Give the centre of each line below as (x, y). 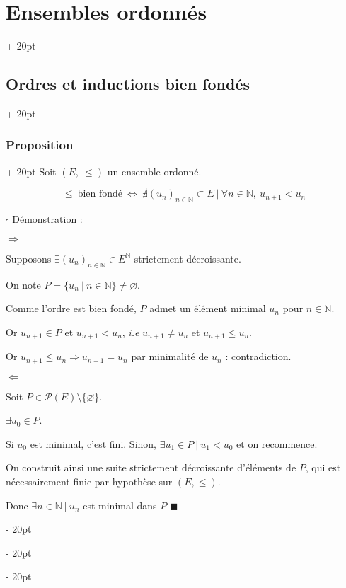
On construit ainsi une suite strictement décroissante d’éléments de (151, 467)
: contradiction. (258, 356)
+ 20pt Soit (31, 171)
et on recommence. (277, 443)
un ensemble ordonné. (154, 171)
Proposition (40, 145)
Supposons (29, 258)
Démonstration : (47, 219)
